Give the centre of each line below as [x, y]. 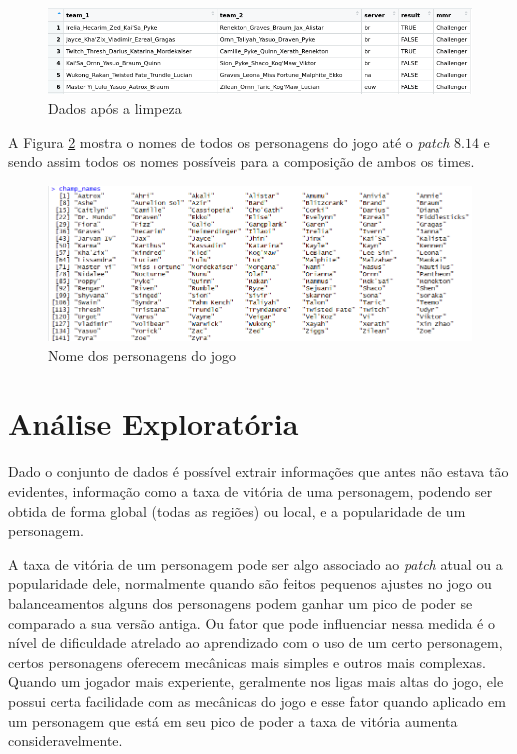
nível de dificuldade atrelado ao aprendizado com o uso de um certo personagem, [255, 642]
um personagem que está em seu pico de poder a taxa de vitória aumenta [233, 720]
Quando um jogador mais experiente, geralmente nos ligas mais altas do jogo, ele [256, 681]
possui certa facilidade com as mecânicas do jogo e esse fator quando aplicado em [257, 700]
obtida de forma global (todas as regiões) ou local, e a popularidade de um [237, 510]
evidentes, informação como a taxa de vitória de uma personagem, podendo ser [250, 490]
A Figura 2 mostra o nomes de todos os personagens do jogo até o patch [229, 141]
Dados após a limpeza [115, 108]
